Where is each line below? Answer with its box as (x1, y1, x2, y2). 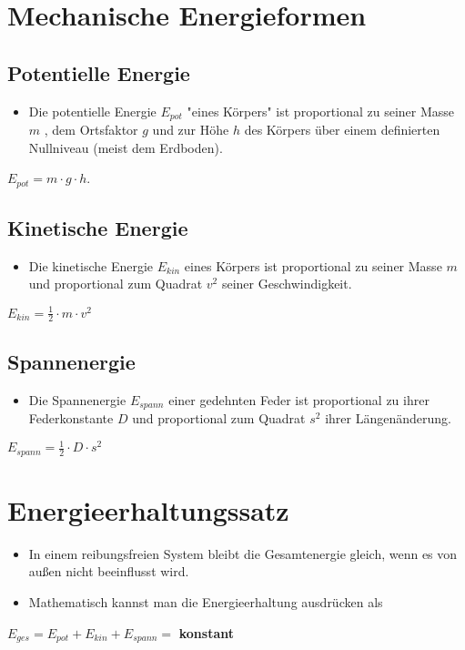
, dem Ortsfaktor (44, 120, 138, 139)
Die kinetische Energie (28, 256, 154, 275)
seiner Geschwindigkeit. (221, 274, 352, 293)
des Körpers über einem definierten (244, 120, 440, 139)
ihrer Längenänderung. (325, 409, 451, 428)
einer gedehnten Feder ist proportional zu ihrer (168, 390, 430, 409)
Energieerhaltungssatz (7, 491, 289, 528)
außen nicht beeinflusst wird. (28, 562, 189, 581)
